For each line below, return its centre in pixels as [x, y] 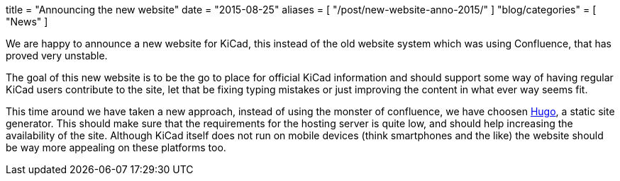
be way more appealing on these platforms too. [116, 147]
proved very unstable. [57, 56]
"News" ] [27, 22]
